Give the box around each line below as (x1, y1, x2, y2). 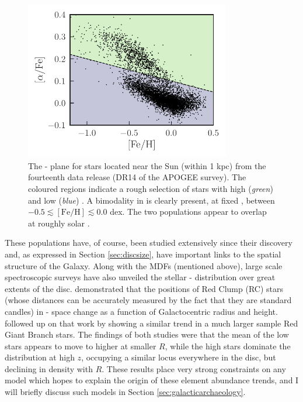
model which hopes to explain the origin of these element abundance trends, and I (5, 374, 299, 386)
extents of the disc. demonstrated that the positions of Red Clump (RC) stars (5, 282, 283, 294)
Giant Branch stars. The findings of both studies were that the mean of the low (5, 328, 289, 341)
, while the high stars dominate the (165, 339, 291, 352)
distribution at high (5, 351, 75, 363)
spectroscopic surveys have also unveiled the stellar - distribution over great (5, 271, 276, 283)
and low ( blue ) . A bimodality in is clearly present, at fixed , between (28, 194, 275, 206)
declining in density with (5, 362, 93, 374)
